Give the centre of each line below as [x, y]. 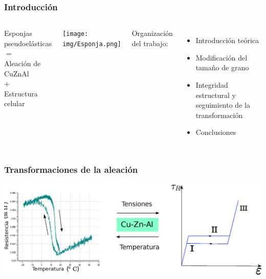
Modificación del [221, 57]
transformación [219, 115]
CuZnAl [17, 73]
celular [15, 103]
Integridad [212, 85]
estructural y [216, 95]
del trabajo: [150, 43]
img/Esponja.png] [92, 44]
